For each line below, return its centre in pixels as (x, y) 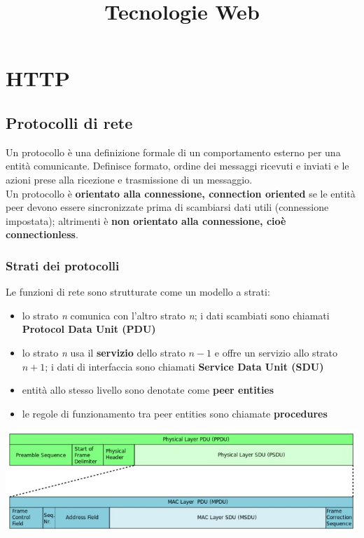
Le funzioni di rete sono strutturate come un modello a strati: (138, 292)
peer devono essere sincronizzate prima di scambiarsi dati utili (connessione (167, 207)
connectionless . (42, 234)
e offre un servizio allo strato (276, 352)
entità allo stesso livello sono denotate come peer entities (148, 390)
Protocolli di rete (69, 122)
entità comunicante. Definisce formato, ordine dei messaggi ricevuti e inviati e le (177, 166)
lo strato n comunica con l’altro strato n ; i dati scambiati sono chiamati (176, 315)
